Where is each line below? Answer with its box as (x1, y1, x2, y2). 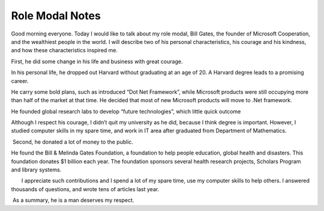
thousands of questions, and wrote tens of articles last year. (11, 185, 160, 192)
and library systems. (11, 166, 62, 174)
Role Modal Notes (11, 9, 101, 22)
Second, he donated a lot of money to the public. (12, 138, 134, 145)
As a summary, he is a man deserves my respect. (12, 197, 134, 204)
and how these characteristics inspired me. (11, 47, 118, 54)
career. (11, 77, 29, 84)
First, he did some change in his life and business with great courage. (11, 58, 183, 65)
